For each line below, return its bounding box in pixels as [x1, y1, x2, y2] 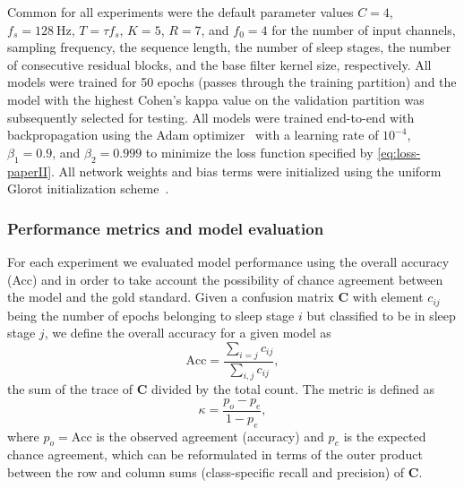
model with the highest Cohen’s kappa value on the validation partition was [7, 90, 425, 108]
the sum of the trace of [7, 380, 133, 398]
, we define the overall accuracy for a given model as [44, 323, 331, 342]
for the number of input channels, [271, 20, 456, 39]
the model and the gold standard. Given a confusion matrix [7, 287, 334, 306]
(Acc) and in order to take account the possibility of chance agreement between [7, 270, 443, 288]
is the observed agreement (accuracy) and [96, 426, 324, 445]
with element [352, 287, 424, 306]
